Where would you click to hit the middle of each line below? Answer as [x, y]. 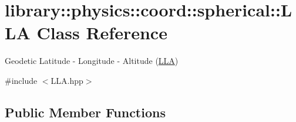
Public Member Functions [85, 112]
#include [21, 80]
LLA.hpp [67, 80]
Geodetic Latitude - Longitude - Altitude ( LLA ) [92, 61]
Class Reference [102, 33]
